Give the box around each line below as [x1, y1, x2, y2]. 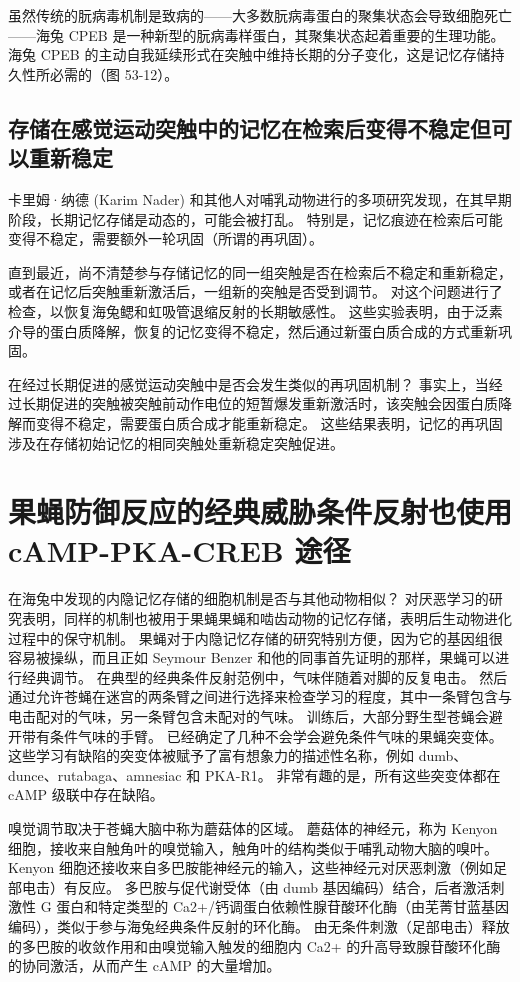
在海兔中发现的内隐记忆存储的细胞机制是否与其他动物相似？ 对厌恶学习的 [8, 588, 489, 609]
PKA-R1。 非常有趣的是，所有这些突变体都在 [204, 764, 501, 785]
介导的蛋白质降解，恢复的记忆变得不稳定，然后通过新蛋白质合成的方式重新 [8, 320, 498, 341]
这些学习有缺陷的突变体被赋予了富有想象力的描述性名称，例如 [8, 745, 414, 766]
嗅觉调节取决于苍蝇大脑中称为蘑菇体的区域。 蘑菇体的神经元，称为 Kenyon [8, 817, 498, 838]
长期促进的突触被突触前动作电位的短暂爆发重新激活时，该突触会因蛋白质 [21, 393, 498, 414]
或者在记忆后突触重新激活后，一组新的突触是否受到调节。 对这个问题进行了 [8, 281, 503, 302]
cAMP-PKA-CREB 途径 [8, 530, 351, 571]
